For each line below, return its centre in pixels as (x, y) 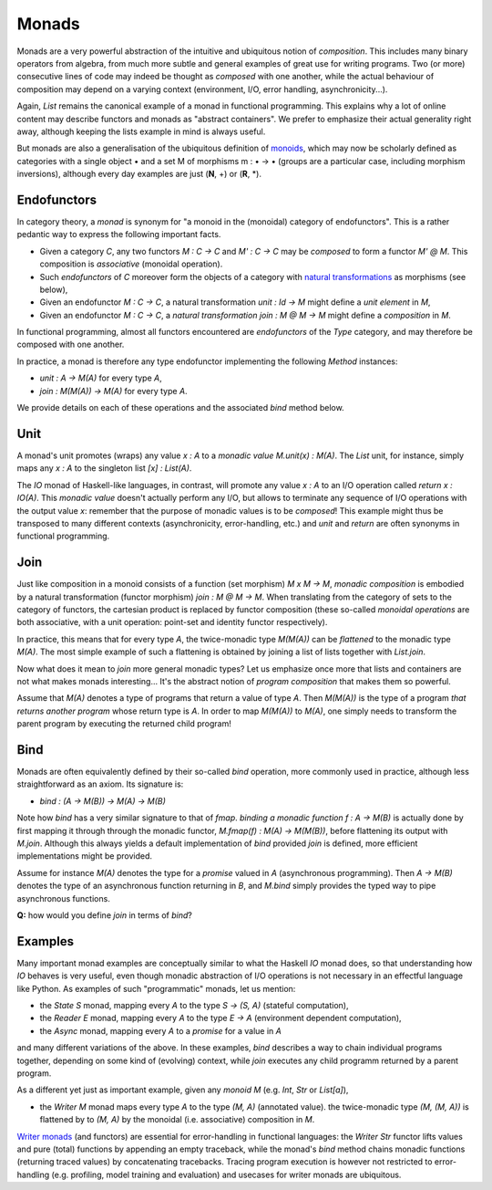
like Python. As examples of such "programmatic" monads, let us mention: (156, 988)
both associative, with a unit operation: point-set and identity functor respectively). (172, 622)
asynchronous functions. (64, 898)
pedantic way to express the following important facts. (119, 235)
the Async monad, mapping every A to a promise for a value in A (160, 1030)
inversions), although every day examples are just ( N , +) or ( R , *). (139, 174)
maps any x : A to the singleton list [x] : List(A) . (104, 468)
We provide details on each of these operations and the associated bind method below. (181, 408)
